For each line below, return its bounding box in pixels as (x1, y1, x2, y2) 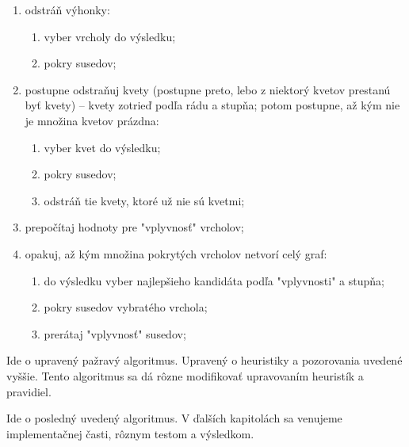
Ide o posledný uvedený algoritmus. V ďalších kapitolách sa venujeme (6, 410, 342, 426)
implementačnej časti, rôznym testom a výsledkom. (6, 425, 254, 441)
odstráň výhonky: (25, 2, 110, 17)
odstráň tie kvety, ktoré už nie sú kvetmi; (44, 192, 245, 208)
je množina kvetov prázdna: (25, 112, 159, 128)
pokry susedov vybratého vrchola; (44, 299, 208, 315)
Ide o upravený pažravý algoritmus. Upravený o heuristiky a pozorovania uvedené (6, 352, 403, 369)
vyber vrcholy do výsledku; (44, 28, 176, 44)
